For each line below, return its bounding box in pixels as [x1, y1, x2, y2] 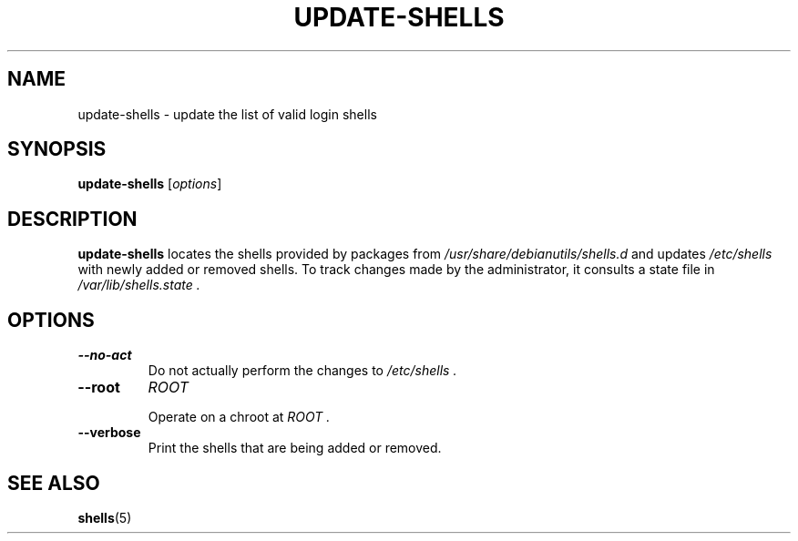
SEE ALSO [7, 471, 100, 495]
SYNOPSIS [7, 138, 107, 161]
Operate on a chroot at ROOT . [148, 409, 331, 425]
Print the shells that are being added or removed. [148, 440, 442, 456]
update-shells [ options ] [77, 176, 222, 192]
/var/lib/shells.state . [77, 277, 200, 293]
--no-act [77, 347, 132, 363]
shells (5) [77, 509, 132, 526]
